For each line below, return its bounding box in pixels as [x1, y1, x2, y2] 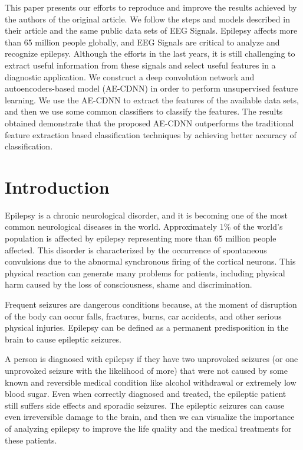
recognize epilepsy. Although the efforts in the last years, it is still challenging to [5, 47, 295, 60]
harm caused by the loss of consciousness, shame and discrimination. [5, 278, 252, 291]
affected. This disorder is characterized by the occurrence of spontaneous [5, 243, 267, 256]
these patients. [5, 433, 57, 446]
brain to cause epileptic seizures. [5, 332, 121, 345]
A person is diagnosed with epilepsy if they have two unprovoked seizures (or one [5, 353, 298, 365]
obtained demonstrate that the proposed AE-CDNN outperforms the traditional [5, 116, 294, 129]
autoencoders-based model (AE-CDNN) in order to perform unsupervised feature [5, 82, 298, 94]
